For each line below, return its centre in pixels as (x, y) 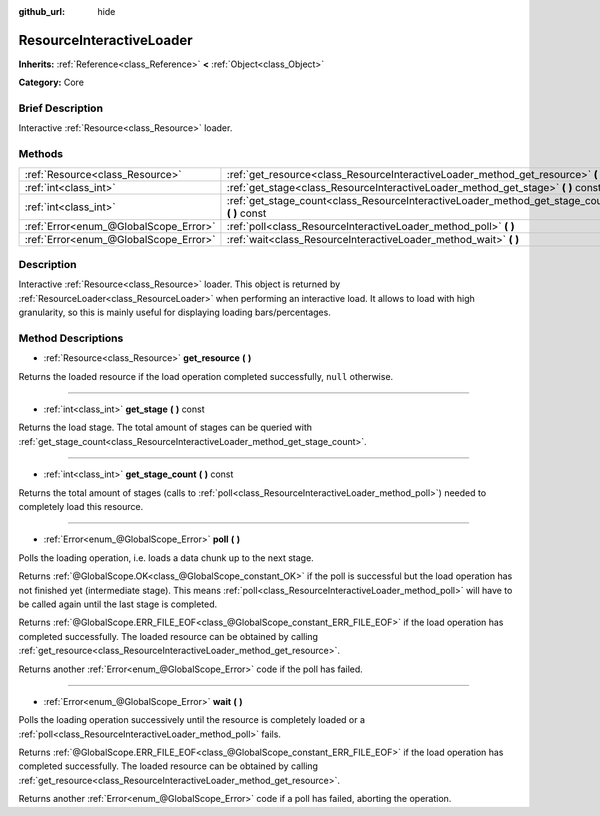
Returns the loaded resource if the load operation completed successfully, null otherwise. (206, 376)
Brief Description (61, 108)
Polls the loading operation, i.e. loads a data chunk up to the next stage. (166, 557)
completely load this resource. (81, 506)
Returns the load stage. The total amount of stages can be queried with (165, 427)
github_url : (41, 11)
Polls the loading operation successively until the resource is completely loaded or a (191, 720)
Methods (41, 154)
